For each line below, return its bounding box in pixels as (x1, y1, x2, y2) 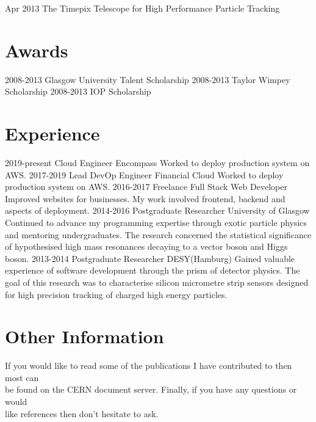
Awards (5, 37, 68, 62)
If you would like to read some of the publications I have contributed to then (5, 359, 292, 372)
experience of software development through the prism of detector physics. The (5, 264, 300, 277)
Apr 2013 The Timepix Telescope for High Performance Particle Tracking (5, 2, 280, 14)
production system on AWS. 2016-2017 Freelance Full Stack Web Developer (5, 180, 287, 193)
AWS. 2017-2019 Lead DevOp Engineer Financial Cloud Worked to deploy (5, 168, 284, 181)
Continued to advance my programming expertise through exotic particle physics (5, 216, 307, 228)
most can (5, 371, 39, 384)
